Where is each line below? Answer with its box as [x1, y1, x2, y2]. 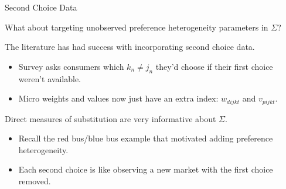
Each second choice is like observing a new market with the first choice [18, 163, 273, 176]
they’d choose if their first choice [155, 60, 273, 72]
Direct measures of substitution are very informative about [5, 112, 216, 124]
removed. [18, 175, 51, 187]
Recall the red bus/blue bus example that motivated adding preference [18, 132, 273, 144]
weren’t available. [18, 72, 81, 85]
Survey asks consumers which [18, 60, 124, 72]
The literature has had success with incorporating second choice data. [5, 41, 255, 53]
